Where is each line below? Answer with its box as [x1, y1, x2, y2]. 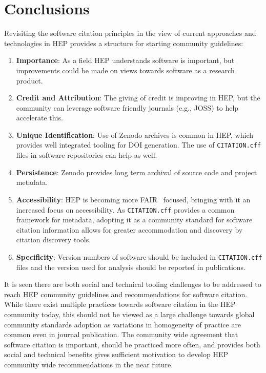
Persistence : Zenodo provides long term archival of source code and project [16, 167, 257, 177]
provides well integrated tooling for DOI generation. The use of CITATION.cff [16, 139, 261, 150]
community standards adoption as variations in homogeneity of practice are [4, 319, 241, 329]
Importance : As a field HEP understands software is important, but [16, 55, 235, 66]
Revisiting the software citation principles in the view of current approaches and [4, 28, 256, 38]
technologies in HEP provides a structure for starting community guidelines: [4, 37, 243, 48]
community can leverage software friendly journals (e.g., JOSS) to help [16, 102, 239, 113]
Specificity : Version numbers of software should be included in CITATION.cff [16, 251, 262, 262]
